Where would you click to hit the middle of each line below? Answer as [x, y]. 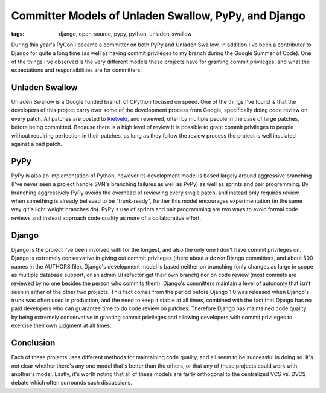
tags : [18, 34]
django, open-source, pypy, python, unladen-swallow [126, 34]
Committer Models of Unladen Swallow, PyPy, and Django [158, 16]
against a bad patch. [37, 144]
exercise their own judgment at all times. [61, 325]
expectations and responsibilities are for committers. [76, 70]
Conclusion [33, 343]
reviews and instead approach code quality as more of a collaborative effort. [106, 218]
